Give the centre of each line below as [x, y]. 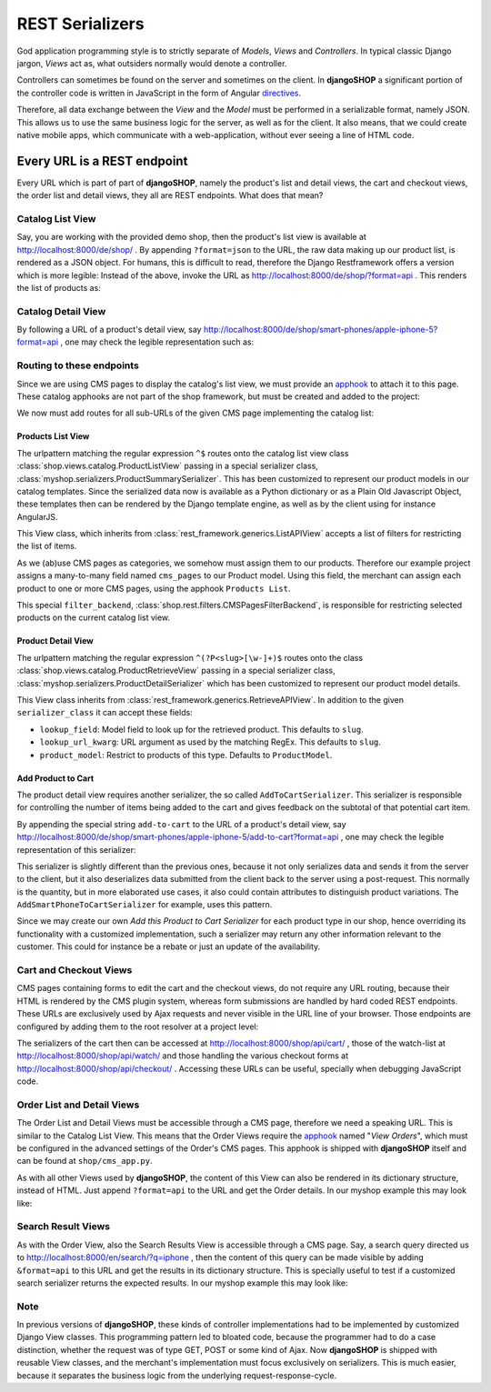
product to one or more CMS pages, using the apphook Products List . [154, 588]
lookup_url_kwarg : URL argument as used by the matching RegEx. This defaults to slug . [210, 742]
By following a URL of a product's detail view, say [109, 330]
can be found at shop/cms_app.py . [85, 1161]
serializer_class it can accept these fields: [105, 713]
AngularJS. [37, 516]
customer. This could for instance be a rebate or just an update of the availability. [169, 946]
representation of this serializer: [76, 849]
